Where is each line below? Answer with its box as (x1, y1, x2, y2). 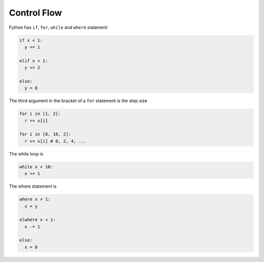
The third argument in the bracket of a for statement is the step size (9, 98, 148, 104)
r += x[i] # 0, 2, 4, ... (24, 138, 87, 144)
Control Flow (9, 7, 62, 18)
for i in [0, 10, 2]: (19, 131, 71, 137)
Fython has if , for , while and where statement (9, 24, 108, 30)
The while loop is (9, 151, 44, 156)
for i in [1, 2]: (19, 111, 61, 117)
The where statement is (9, 183, 57, 189)
